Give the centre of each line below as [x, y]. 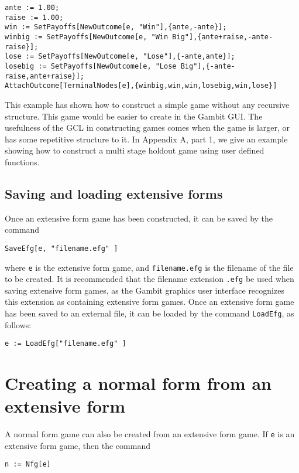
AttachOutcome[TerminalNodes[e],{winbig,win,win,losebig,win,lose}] [141, 86]
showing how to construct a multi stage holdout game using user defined [135, 150]
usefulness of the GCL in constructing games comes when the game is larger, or [147, 127]
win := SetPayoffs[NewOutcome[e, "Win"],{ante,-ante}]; [116, 27]
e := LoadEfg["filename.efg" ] [66, 344]
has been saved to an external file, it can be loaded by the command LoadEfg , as [149, 313]
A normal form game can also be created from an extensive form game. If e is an [150, 434]
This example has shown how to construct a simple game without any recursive [147, 104]
